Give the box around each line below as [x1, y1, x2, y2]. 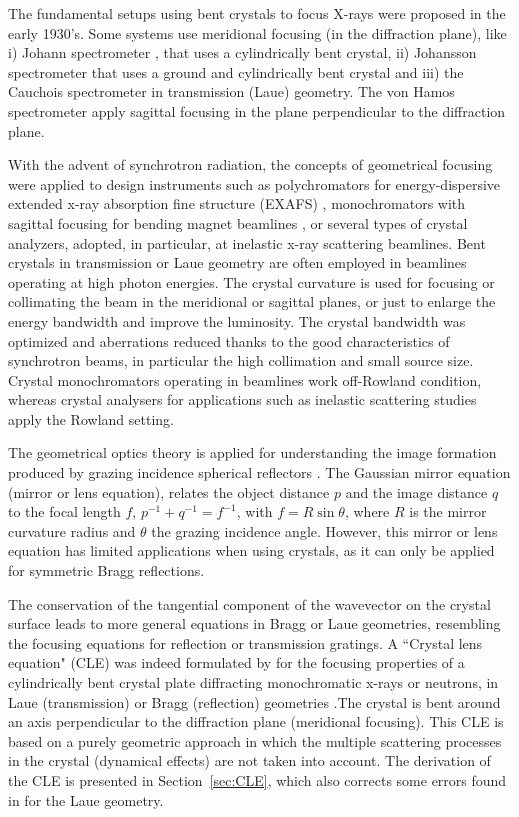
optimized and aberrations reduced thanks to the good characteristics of [8, 330, 450, 351]
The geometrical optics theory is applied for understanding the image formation [8, 442, 497, 463]
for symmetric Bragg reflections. [8, 560, 205, 581]
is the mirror [409, 501, 487, 522]
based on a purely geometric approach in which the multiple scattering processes [8, 730, 502, 751]
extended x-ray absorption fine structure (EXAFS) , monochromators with [8, 193, 466, 214]
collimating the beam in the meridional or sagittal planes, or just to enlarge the [8, 291, 496, 312]
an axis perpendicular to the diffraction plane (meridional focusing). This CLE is [8, 711, 504, 732]
